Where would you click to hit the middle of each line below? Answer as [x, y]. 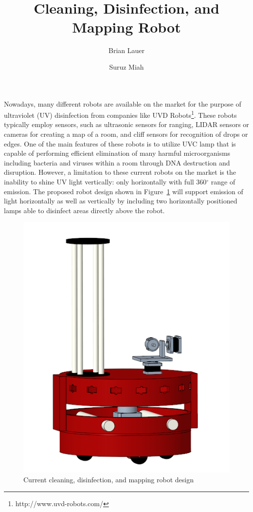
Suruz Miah [126, 66]
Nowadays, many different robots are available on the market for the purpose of [123, 103]
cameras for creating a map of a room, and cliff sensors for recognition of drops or [126, 134]
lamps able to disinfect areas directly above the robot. [84, 210]
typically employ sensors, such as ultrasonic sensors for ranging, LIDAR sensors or [126, 124]
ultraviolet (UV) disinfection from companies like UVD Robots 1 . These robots [120, 114]
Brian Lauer [126, 50]
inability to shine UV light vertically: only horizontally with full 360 [105, 181]
